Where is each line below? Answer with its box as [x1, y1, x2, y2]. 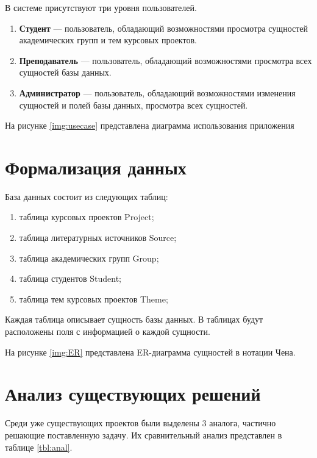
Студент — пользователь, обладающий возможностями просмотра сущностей [19, 21, 308, 34]
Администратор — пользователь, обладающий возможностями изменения [19, 86, 296, 99]
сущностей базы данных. [19, 66, 112, 79]
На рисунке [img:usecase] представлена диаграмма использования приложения [5, 119, 294, 132]
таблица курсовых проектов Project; [19, 210, 154, 223]
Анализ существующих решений [5, 381, 261, 406]
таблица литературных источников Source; [19, 231, 177, 244]
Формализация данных [5, 154, 187, 179]
